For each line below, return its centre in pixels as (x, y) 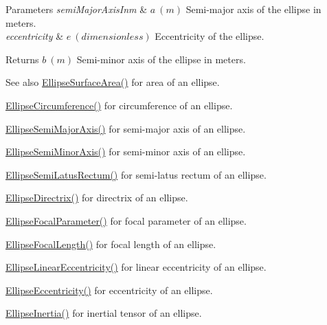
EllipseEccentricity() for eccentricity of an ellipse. (109, 290)
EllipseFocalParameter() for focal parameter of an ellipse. (126, 220)
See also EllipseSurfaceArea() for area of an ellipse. (113, 82)
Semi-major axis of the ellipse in (253, 9)
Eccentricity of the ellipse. (210, 36)
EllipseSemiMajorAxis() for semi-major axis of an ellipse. (126, 128)
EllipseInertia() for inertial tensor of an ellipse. (104, 313)
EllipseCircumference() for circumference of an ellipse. (119, 105)
